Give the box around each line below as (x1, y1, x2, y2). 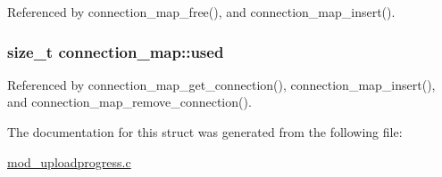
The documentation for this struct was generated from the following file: (7, 123, 403, 141)
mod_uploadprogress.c (7, 152, 131, 171)
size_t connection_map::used (7, 40, 224, 62)
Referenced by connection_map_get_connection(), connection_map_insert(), (7, 75, 436, 93)
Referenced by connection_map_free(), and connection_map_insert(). (7, 3, 396, 20)
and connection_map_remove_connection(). (7, 93, 252, 111)
